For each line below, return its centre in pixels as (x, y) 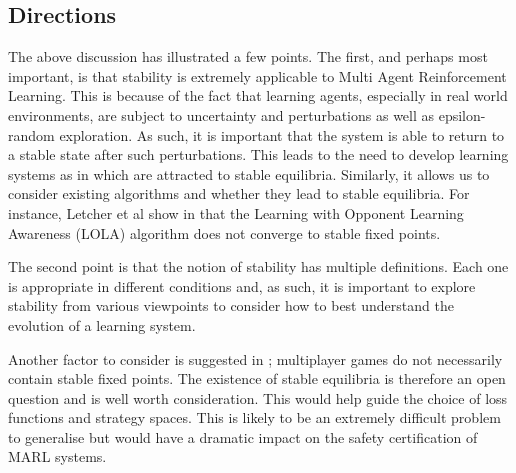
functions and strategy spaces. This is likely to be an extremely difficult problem (254, 417)
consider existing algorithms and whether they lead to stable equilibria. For (239, 193)
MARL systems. (57, 456)
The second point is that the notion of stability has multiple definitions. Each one (258, 266)
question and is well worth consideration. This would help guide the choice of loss (258, 397)
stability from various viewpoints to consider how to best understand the (231, 305)
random (31, 134)
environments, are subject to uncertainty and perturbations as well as (221, 114)
